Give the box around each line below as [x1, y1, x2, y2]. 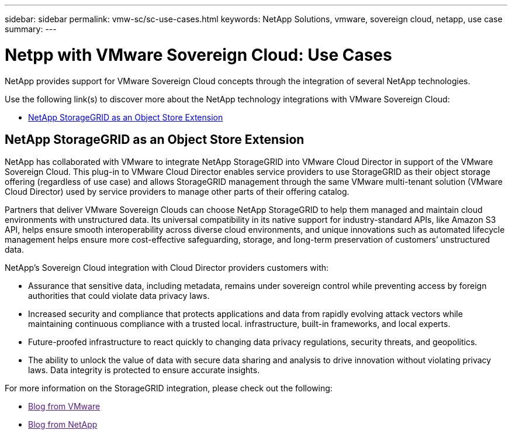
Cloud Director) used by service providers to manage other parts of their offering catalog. [5, 187, 350, 197]
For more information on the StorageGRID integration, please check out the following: [5, 383, 333, 394]
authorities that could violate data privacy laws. [28, 291, 210, 301]
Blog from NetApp [28, 419, 98, 430]
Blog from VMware [28, 401, 101, 412]
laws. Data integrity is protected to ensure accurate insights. [28, 365, 260, 376]
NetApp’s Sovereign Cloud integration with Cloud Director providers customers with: [5, 263, 329, 273]
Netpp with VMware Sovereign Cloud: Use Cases [5, 44, 392, 65]
